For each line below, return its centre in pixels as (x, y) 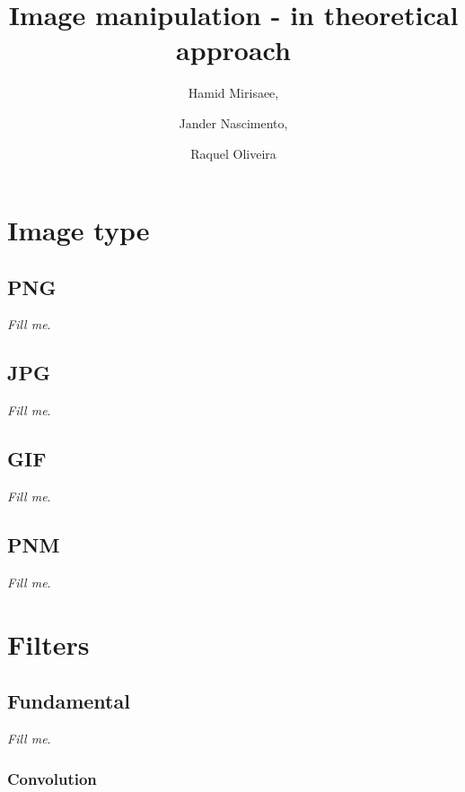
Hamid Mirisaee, (233, 93)
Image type (79, 230)
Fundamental (69, 701)
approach (233, 50)
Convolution (52, 778)
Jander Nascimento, (233, 122)
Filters (48, 644)
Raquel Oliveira (233, 153)
